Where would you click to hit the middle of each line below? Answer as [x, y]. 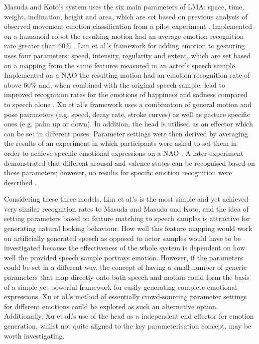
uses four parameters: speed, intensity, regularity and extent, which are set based [128, 55]
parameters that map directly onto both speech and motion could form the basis [127, 277]
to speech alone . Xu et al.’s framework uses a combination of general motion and [128, 104]
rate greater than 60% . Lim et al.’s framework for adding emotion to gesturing [125, 46]
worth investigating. [34, 335]
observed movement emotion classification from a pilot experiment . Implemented [128, 26]
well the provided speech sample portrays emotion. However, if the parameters [124, 257]
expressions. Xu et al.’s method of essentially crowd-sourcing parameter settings [125, 296]
